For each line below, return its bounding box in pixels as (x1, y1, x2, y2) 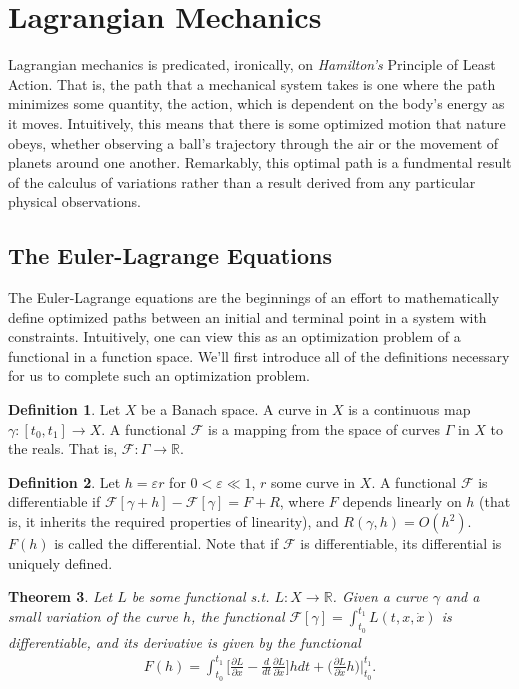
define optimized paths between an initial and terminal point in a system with (8, 306, 487, 327)
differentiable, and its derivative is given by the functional (8, 631, 361, 652)
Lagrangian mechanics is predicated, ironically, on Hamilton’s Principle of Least (8, 54, 496, 75)
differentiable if (8, 491, 101, 512)
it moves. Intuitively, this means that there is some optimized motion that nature (8, 112, 506, 133)
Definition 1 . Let (8, 399, 121, 420)
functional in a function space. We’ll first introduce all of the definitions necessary (8, 345, 510, 366)
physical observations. (8, 191, 141, 212)
